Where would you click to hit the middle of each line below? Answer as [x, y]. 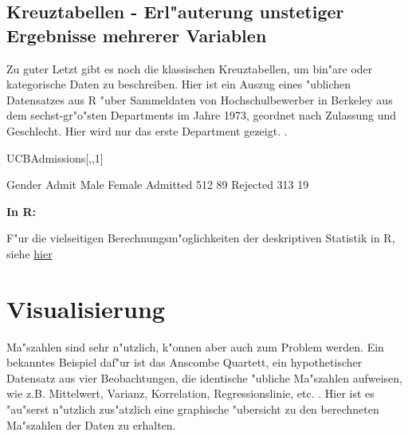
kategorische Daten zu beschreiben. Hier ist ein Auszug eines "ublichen [179, 84]
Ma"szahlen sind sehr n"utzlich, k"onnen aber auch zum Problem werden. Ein [195, 346]
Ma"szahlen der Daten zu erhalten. [91, 424]
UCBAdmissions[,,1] [55, 157]
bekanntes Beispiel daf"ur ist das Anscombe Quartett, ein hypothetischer [184, 362]
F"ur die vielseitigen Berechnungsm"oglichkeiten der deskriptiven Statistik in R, [201, 238]
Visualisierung [86, 308]
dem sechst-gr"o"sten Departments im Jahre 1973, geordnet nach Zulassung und [202, 115]
